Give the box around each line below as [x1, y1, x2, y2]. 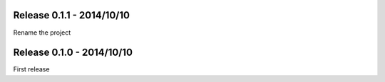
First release [13, 65, 50, 74]
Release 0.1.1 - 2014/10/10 [13, 9, 130, 21]
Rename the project [13, 28, 71, 37]
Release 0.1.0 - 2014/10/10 [13, 47, 133, 59]
